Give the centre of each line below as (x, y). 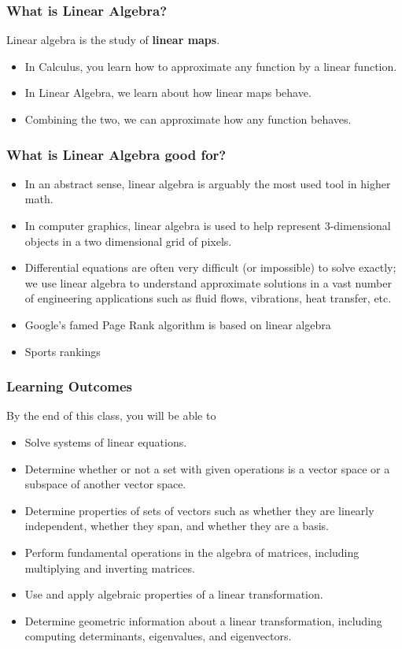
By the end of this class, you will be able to (111, 415)
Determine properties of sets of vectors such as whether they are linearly (199, 510)
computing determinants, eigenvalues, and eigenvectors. (158, 636)
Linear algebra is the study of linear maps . (113, 40)
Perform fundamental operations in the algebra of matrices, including (192, 552)
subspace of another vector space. (105, 484)
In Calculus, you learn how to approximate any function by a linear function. (211, 66)
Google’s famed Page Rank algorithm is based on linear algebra (178, 324)
